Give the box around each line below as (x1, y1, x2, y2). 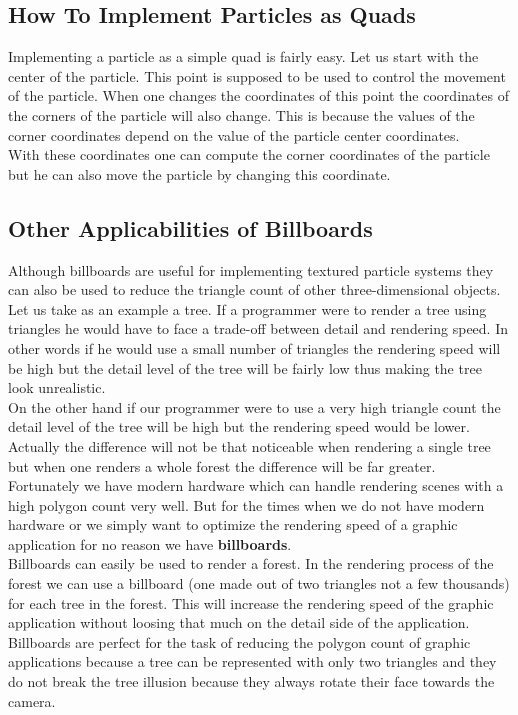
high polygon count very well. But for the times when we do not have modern (8, 494, 485, 515)
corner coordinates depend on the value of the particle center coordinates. (8, 124, 460, 145)
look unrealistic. (8, 377, 106, 398)
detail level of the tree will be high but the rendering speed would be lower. (8, 416, 470, 437)
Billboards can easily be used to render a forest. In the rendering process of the (8, 553, 494, 574)
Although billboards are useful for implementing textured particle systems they (8, 259, 494, 280)
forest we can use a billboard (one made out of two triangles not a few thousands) (8, 573, 510, 594)
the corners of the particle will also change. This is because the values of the (8, 104, 475, 125)
